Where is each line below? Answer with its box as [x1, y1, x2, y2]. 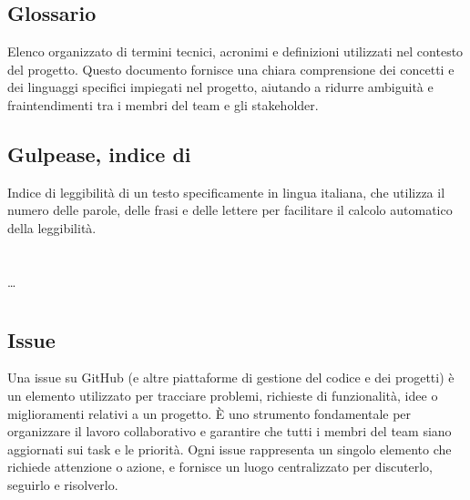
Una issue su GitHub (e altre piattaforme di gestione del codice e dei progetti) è [7, 368, 455, 387]
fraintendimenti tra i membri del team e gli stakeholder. [7, 95, 319, 114]
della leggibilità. [7, 218, 97, 237]
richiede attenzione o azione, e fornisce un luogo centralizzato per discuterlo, [7, 457, 433, 476]
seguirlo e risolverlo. [7, 474, 118, 494]
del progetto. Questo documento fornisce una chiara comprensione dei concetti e [7, 59, 455, 78]
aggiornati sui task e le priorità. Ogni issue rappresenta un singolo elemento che [7, 439, 452, 458]
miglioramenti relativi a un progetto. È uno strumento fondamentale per [7, 403, 412, 423]
